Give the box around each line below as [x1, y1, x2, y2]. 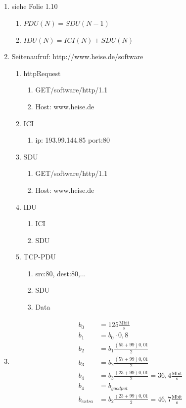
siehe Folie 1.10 [11, 1, 58, 11]
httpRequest [23, 68, 61, 78]
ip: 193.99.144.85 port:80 [35, 135, 110, 145]
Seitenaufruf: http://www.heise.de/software [11, 51, 143, 62]
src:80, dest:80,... [35, 268, 86, 278]
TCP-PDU [23, 251, 56, 262]
